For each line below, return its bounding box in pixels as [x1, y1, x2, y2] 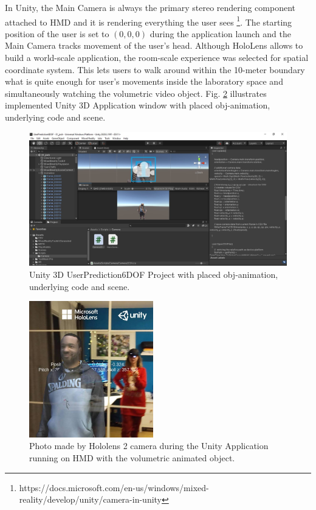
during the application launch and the [149, 27, 291, 40]
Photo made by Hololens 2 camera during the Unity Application [29, 439, 269, 452]
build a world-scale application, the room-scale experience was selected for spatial [5, 51, 309, 64]
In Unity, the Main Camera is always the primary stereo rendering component [5, 1, 296, 13]
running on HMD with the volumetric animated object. [29, 451, 235, 464]
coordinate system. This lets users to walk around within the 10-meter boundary [5, 63, 305, 76]
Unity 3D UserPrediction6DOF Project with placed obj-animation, [29, 268, 278, 281]
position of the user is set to [5, 27, 109, 40]
